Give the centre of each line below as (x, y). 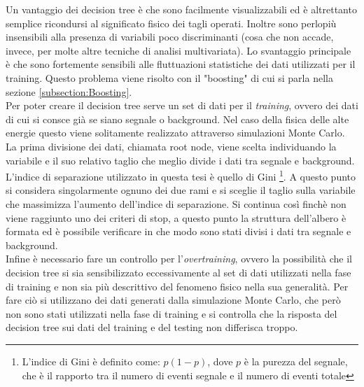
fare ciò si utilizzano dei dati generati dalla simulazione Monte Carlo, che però (173, 300)
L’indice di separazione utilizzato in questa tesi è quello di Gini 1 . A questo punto (181, 175)
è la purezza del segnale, (296, 361)
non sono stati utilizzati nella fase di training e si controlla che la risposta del (171, 313)
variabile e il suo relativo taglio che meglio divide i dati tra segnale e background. (180, 160)
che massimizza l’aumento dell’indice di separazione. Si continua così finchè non (176, 203)
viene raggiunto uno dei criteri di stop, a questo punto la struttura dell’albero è (176, 217)
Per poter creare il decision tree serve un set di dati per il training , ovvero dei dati (182, 105)
